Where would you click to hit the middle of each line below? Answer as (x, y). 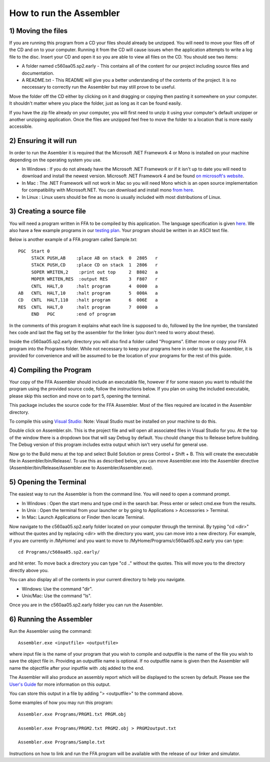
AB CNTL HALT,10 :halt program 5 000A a (88, 293)
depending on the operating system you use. (55, 160)
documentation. (38, 73)
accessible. (21, 126)
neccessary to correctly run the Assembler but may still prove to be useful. (99, 87)
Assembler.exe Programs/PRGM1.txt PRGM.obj (72, 714)
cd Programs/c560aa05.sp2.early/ (59, 552)
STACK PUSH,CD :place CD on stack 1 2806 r (94, 265)
